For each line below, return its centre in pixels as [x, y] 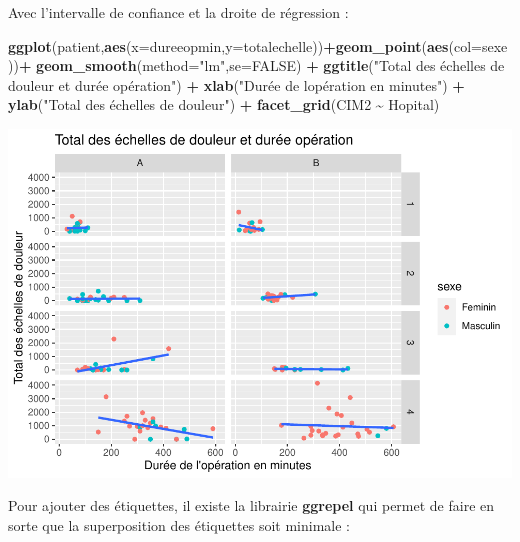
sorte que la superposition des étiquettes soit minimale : [179, 525]
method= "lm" [184, 65]
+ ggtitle [337, 65]
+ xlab [210, 84]
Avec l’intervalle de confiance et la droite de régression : [178, 12]
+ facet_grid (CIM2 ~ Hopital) [339, 104]
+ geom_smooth [77, 65]
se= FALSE [263, 65]
